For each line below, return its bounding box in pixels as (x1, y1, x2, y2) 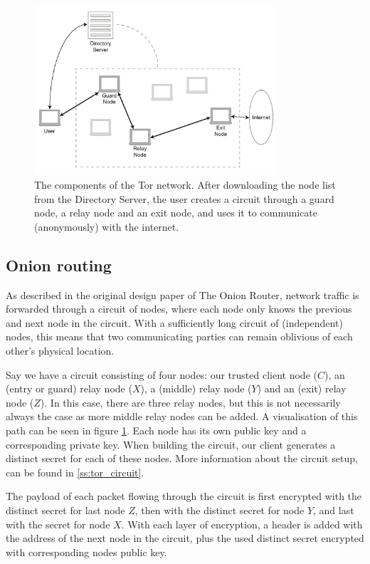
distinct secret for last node (6, 502, 125, 517)
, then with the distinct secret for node (134, 502, 305, 517)
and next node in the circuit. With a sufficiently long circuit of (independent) (6, 315, 343, 330)
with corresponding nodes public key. (6, 544, 167, 559)
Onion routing (6, 254, 112, 276)
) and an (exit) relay (257, 381, 347, 396)
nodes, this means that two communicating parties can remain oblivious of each (6, 329, 353, 344)
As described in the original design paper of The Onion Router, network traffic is (6, 287, 359, 302)
